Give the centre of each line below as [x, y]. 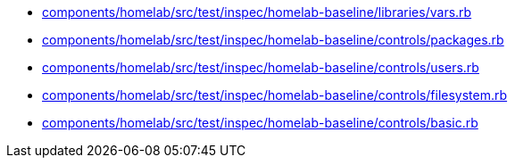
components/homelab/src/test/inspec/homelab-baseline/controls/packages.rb [273, 40]
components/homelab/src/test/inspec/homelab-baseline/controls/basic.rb [260, 123]
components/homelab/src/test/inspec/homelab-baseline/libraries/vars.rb [257, 12]
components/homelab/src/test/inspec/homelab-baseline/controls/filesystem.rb [275, 95]
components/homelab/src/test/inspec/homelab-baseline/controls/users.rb [261, 67]
